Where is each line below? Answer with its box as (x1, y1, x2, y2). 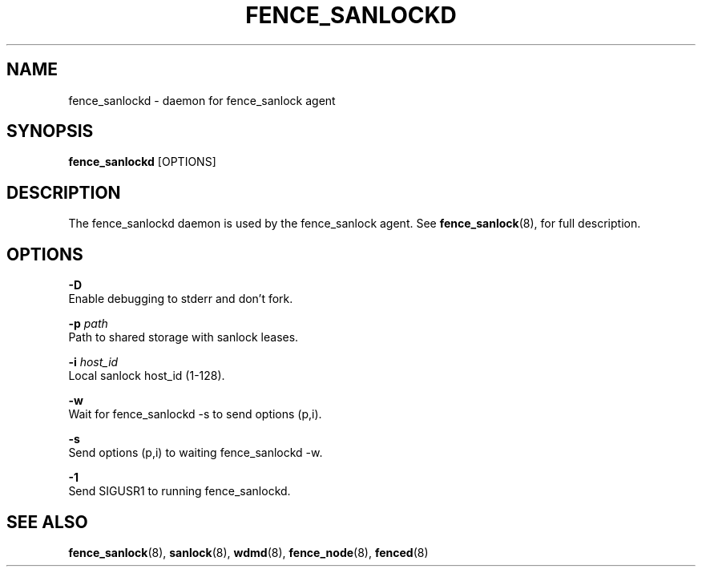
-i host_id (68, 355, 119, 369)
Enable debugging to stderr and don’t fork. (68, 292, 293, 306)
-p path (68, 317, 108, 331)
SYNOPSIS (6, 121, 94, 142)
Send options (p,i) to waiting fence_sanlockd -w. (68, 446, 323, 460)
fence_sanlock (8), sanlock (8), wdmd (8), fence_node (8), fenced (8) (68, 545, 429, 559)
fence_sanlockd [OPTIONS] (68, 155, 216, 169)
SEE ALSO (6, 511, 88, 532)
